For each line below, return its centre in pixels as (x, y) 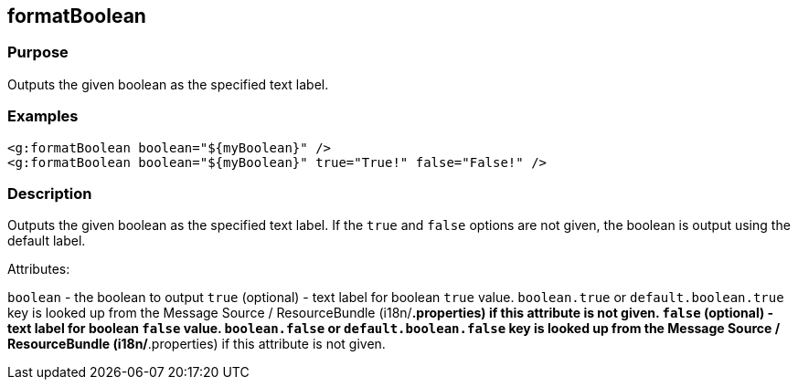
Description (50, 193)
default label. (47, 241)
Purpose (38, 52)
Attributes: (39, 269)
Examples (43, 116)
